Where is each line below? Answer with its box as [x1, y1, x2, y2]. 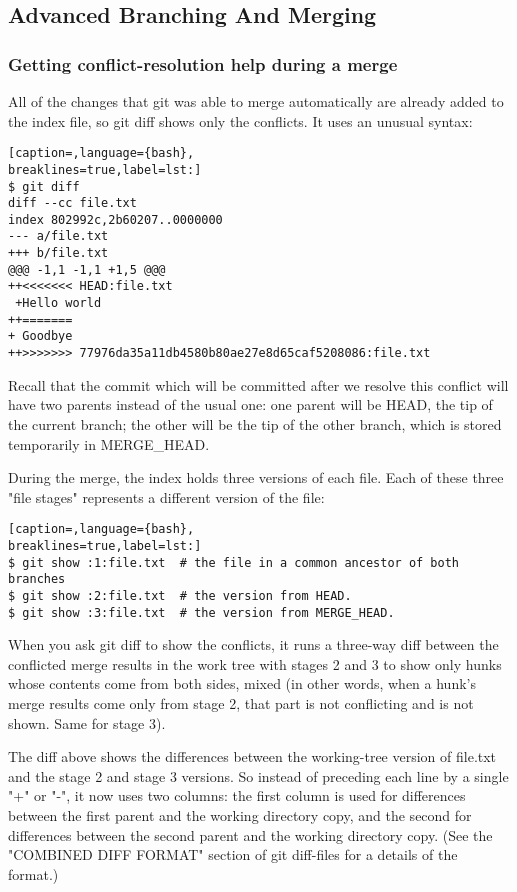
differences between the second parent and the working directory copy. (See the [8, 824, 493, 845]
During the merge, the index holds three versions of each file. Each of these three [8, 467, 504, 488]
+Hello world [15, 296, 102, 311]
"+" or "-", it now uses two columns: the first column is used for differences [8, 785, 466, 806]
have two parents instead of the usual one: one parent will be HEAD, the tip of [8, 394, 493, 415]
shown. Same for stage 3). [8, 712, 166, 733]
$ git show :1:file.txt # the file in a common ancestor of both [8, 555, 460, 570]
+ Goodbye [8, 329, 73, 344]
